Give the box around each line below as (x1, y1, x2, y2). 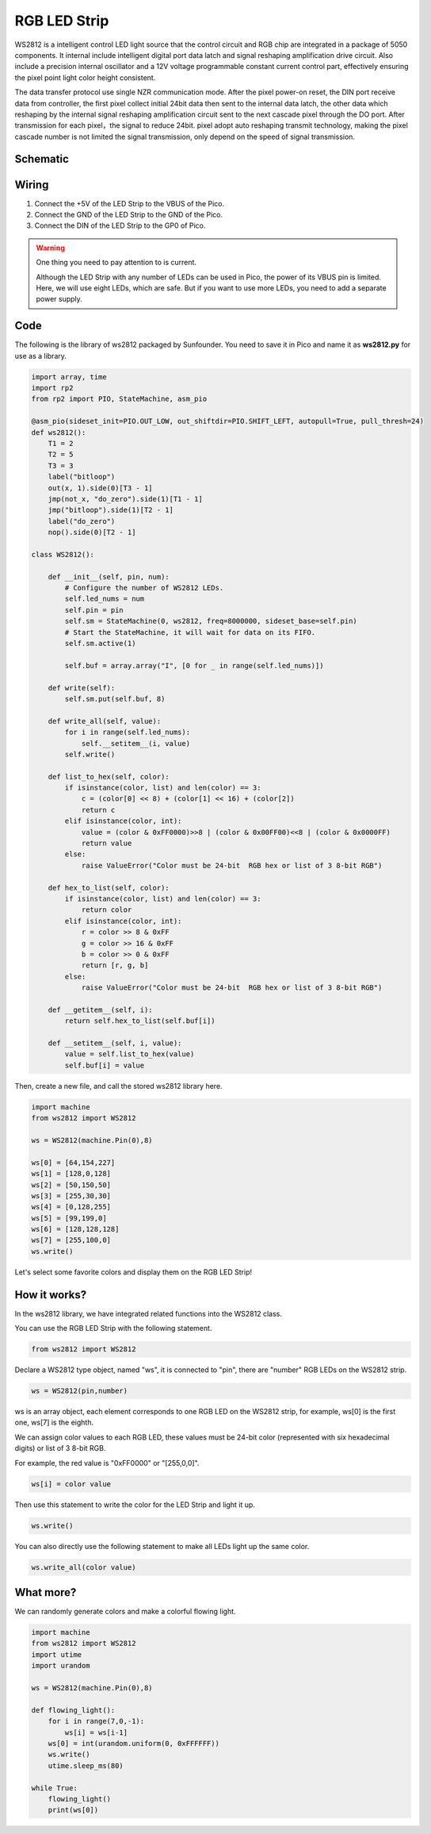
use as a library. (14, 351, 67, 360)
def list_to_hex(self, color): (48, 772, 170, 781)
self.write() (64, 750, 116, 759)
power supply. (36, 294, 82, 304)
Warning (36, 243, 65, 252)
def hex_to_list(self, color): (48, 883, 170, 892)
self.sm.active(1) (64, 639, 136, 648)
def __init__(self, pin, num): (48, 572, 170, 581)
